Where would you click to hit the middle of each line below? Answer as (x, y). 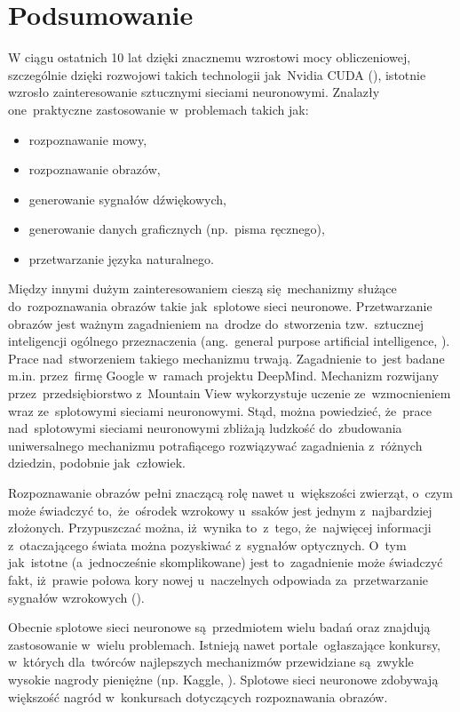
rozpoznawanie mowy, (88, 139)
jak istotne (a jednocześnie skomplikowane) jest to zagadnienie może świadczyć (226, 562)
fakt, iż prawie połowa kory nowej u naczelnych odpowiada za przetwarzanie (218, 579)
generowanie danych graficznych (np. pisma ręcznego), (177, 229)
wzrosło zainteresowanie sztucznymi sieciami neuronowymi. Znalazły (194, 92)
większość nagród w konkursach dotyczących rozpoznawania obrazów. (198, 696)
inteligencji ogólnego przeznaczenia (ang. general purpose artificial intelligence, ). (229, 341)
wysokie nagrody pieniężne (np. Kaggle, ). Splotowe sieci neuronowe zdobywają (223, 679)
